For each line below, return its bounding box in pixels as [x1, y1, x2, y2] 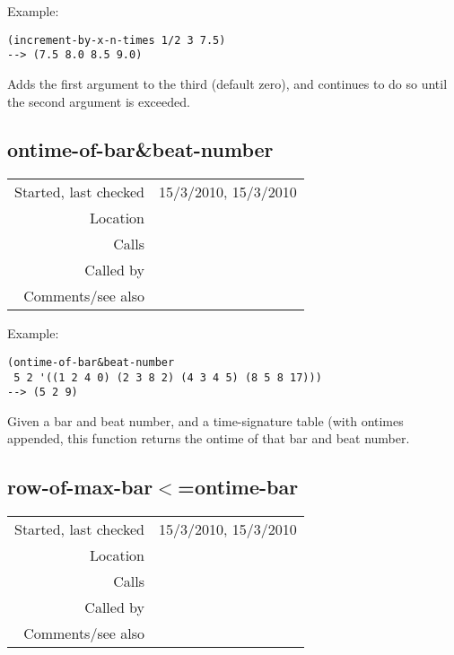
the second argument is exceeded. [7, 92, 190, 110]
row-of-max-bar [7, 473, 153, 501]
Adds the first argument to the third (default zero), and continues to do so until [7, 74, 448, 92]
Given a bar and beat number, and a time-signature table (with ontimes [7, 411, 404, 430]
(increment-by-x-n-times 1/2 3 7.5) [7, 33, 226, 47]
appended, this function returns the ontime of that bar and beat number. [7, 429, 410, 448]
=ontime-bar [178, 473, 299, 501]
